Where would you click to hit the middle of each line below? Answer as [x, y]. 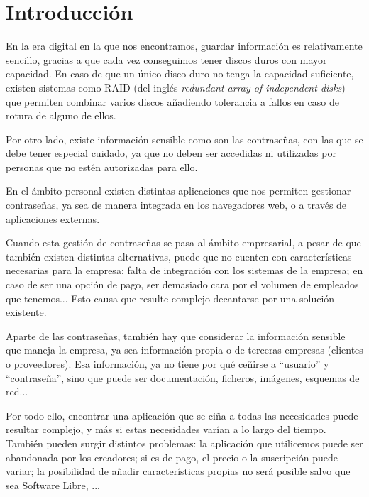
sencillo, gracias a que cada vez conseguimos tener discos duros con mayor [166, 59]
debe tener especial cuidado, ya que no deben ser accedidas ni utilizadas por [171, 153]
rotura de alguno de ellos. [61, 115]
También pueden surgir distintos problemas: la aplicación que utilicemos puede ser [184, 443]
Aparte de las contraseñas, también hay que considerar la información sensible [176, 335]
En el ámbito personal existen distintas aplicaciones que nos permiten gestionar [178, 191]
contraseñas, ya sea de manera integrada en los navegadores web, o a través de [176, 205]
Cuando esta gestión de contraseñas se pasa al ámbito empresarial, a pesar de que [183, 242]
